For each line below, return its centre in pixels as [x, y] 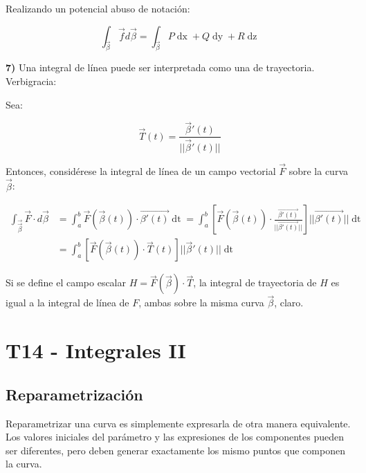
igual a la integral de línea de [67, 303]
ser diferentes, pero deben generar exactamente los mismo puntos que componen [175, 450]
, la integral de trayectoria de [255, 282]
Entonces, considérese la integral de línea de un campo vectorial [141, 170]
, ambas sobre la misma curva [201, 303]
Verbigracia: [31, 81]
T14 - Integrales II [96, 350]
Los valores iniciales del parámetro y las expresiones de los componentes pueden [175, 437]
